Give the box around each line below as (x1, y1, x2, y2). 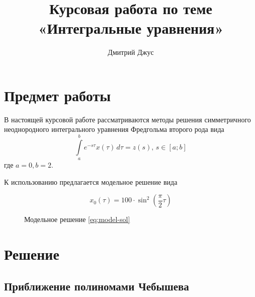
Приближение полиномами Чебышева (4, 278, 189, 293)
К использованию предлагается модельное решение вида (4, 176, 178, 187)
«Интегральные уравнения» (38, 18, 224, 38)
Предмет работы (4, 85, 111, 105)
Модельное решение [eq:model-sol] (24, 214, 130, 225)
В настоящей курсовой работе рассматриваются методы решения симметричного (4, 114, 251, 124)
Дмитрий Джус (108, 47, 154, 57)
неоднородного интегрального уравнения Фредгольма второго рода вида (4, 124, 224, 134)
